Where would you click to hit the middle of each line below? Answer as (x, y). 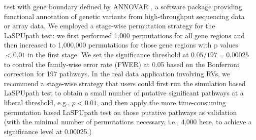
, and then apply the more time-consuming (161, 102)
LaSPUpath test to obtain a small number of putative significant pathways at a (124, 93)
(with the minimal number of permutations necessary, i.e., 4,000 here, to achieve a (128, 122)
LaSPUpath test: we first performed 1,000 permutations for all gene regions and (125, 35)
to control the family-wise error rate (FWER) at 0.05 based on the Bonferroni (122, 64)
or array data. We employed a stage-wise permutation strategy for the (110, 26)
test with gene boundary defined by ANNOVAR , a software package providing (123, 6)
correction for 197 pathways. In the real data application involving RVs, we (117, 74)
